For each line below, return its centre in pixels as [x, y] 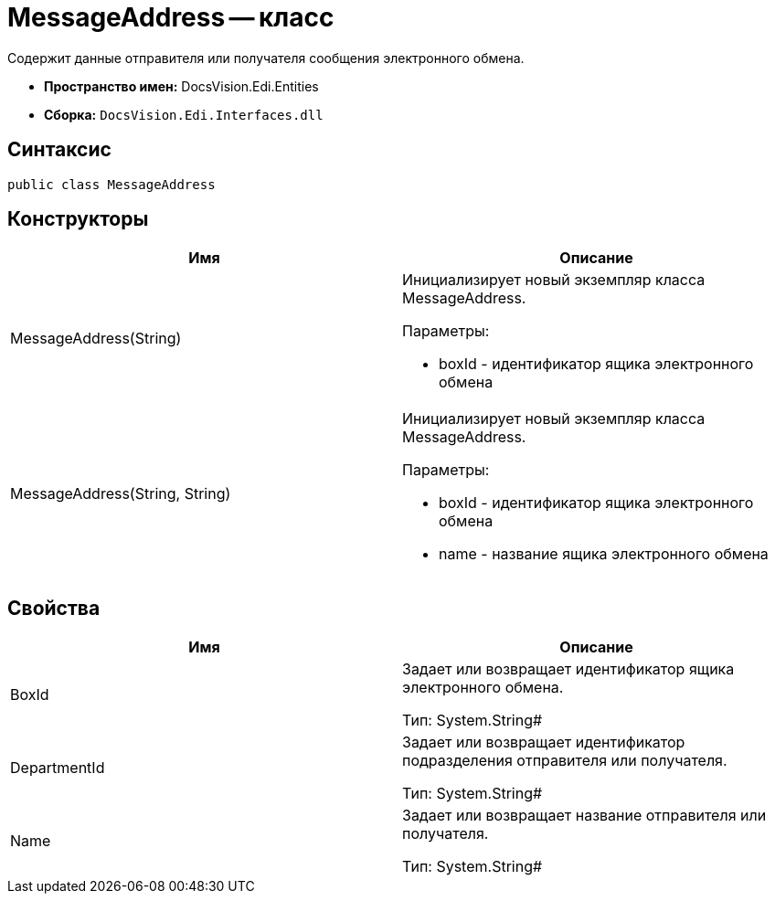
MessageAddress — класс [171, 17]
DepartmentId [58, 768]
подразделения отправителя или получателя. [565, 761]
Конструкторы [78, 219]
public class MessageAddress [111, 184]
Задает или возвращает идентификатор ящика [568, 669]
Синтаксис [59, 150]
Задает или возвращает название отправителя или [584, 816]
